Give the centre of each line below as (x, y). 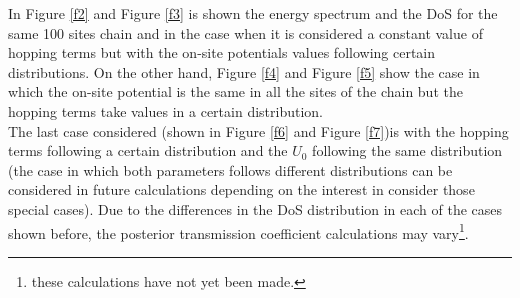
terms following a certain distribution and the (148, 150)
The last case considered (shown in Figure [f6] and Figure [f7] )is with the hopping (258, 130)
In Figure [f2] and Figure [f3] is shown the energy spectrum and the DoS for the (253, 13)
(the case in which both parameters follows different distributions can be (230, 169)
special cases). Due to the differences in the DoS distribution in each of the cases (255, 208)
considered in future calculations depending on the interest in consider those (241, 189)
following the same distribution (407, 150)
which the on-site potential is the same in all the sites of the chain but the (235, 91)
